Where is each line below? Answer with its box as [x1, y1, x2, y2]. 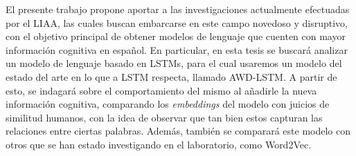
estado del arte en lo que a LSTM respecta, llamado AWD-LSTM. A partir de [6, 69, 337, 84]
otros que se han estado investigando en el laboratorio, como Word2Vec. [6, 137, 312, 151]
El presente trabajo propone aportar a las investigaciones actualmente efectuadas [6, 2, 350, 16]
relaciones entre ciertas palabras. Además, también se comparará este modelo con [6, 124, 351, 138]
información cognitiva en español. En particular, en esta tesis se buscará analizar [6, 42, 348, 57]
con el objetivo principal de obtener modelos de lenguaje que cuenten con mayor [6, 29, 346, 43]
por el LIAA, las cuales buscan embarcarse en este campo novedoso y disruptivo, [6, 15, 348, 30]
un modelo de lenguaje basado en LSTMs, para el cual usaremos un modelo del [6, 56, 342, 70]
